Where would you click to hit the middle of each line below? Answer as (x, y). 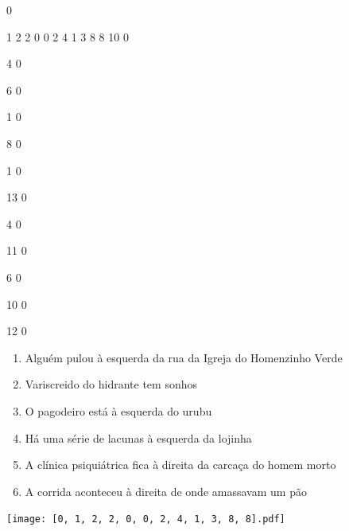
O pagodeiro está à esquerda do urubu (118, 410)
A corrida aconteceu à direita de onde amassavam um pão (166, 491)
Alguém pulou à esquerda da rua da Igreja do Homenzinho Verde (184, 357)
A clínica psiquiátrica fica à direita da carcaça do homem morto (180, 465)
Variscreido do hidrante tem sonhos (111, 384)
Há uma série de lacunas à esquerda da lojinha (138, 437)
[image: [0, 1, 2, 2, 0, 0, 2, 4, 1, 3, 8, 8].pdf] (146, 519)
